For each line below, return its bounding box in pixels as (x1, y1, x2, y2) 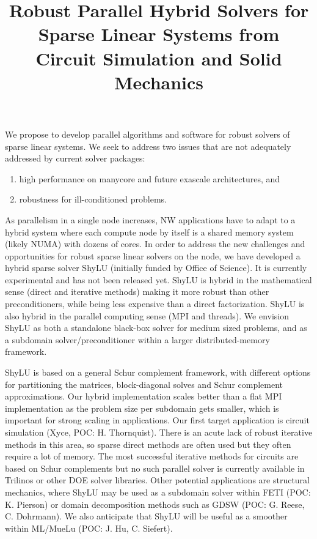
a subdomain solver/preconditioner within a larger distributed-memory (5, 333, 270, 346)
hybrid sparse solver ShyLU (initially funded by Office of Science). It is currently (5, 261, 307, 274)
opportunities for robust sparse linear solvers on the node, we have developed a (5, 249, 301, 262)
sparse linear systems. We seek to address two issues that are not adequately (5, 139, 291, 152)
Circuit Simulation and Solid (35, 45, 282, 70)
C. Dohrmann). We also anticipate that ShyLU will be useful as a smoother (5, 510, 288, 522)
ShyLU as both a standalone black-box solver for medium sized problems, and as (5, 321, 307, 334)
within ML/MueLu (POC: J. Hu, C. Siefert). (5, 521, 173, 534)
